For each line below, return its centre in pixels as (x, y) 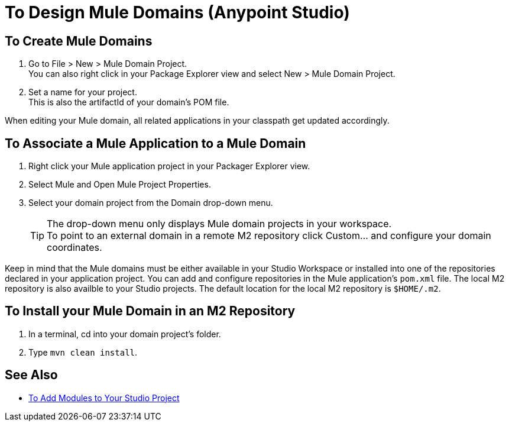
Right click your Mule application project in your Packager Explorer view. (169, 166)
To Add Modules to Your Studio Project (104, 398)
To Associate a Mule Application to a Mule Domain (155, 143)
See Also (31, 375)
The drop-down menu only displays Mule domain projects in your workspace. (219, 224)
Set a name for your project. (83, 92)
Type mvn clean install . (83, 352)
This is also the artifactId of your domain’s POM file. (129, 102)
